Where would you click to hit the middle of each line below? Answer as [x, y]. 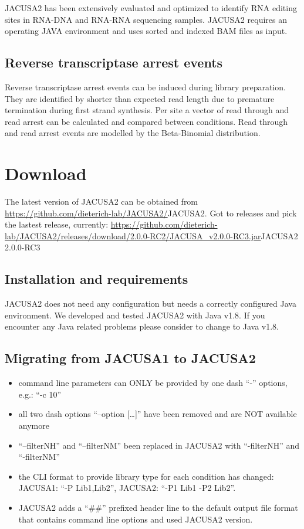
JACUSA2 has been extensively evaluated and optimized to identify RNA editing [151, 8]
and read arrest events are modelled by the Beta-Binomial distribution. [133, 133]
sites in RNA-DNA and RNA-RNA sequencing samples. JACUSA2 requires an [146, 19]
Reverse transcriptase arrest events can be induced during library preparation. [145, 87]
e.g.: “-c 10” [40, 394]
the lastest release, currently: [57, 224]
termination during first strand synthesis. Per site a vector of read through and [147, 110]
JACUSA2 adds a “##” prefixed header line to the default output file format [158, 507]
